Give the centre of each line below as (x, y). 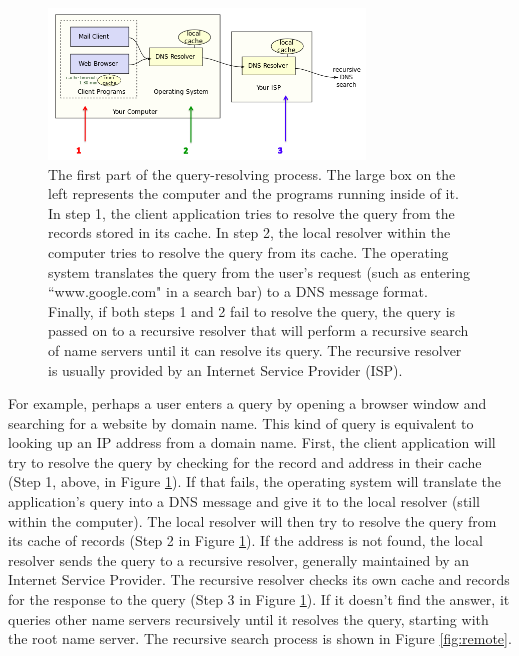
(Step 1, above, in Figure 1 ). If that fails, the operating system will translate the (254, 481)
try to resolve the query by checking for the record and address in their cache (245, 461)
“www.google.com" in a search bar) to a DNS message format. (238, 291)
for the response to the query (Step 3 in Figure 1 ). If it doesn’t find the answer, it (259, 599)
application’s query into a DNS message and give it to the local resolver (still (244, 501)
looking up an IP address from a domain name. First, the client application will (252, 442)
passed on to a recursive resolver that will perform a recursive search (258, 330)
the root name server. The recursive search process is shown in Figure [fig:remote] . (260, 638)
